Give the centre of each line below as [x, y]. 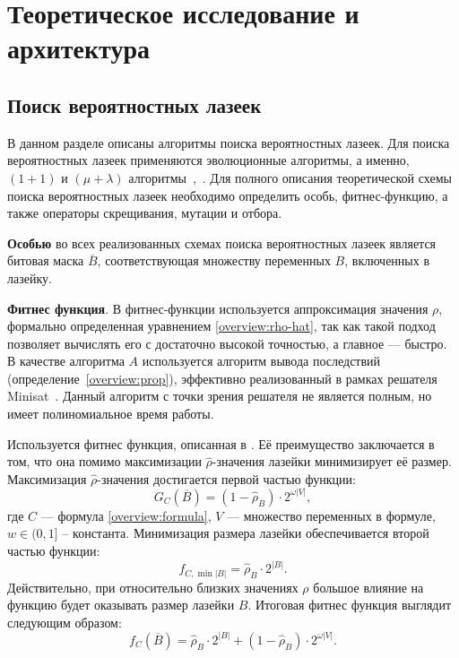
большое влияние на [368, 587]
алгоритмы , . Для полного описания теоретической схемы [290, 177]
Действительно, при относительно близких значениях [153, 587]
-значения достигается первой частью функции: [226, 478]
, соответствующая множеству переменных [214, 260]
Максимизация [47, 478]
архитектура [78, 48]
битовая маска [46, 260]
